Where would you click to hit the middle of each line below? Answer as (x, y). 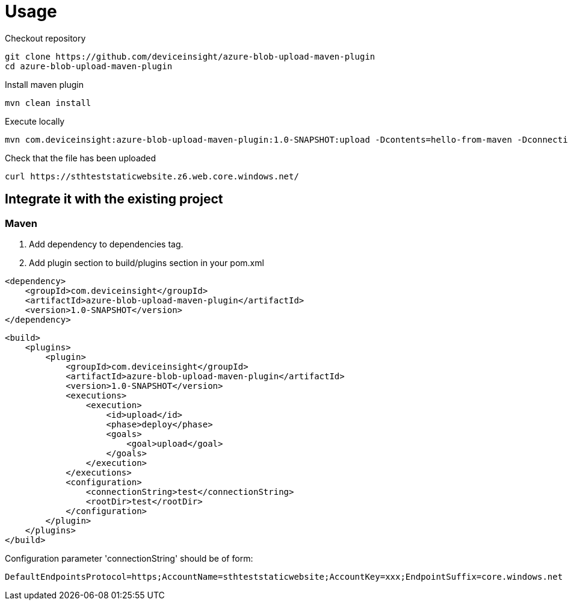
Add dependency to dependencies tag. (106, 244)
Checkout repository (45, 38)
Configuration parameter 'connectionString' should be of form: (129, 558)
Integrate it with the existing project (114, 199)
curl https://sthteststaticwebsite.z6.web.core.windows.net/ (152, 176)
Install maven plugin (45, 84)
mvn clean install (48, 103)
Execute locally (35, 121)
